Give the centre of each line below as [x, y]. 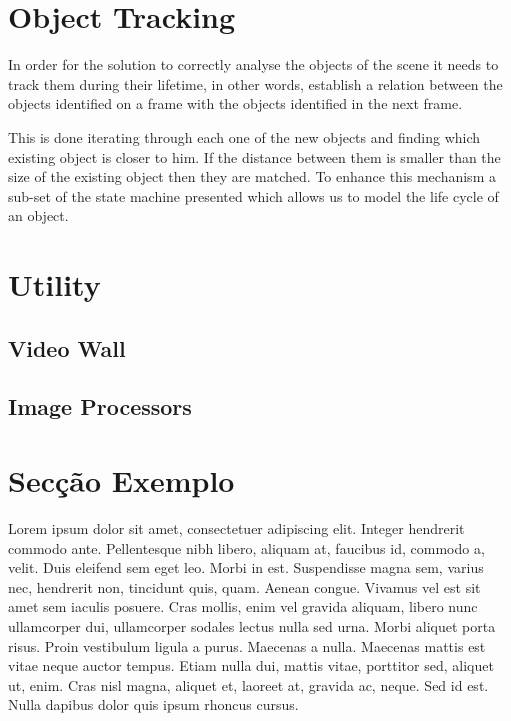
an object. [38, 215]
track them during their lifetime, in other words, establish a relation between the [255, 83]
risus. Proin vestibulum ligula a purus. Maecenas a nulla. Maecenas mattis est [247, 645]
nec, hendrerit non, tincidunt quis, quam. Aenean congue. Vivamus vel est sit [244, 586]
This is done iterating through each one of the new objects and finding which [244, 136]
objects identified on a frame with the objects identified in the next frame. [235, 103]
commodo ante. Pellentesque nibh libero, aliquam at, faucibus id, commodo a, [246, 547]
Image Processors [100, 406]
